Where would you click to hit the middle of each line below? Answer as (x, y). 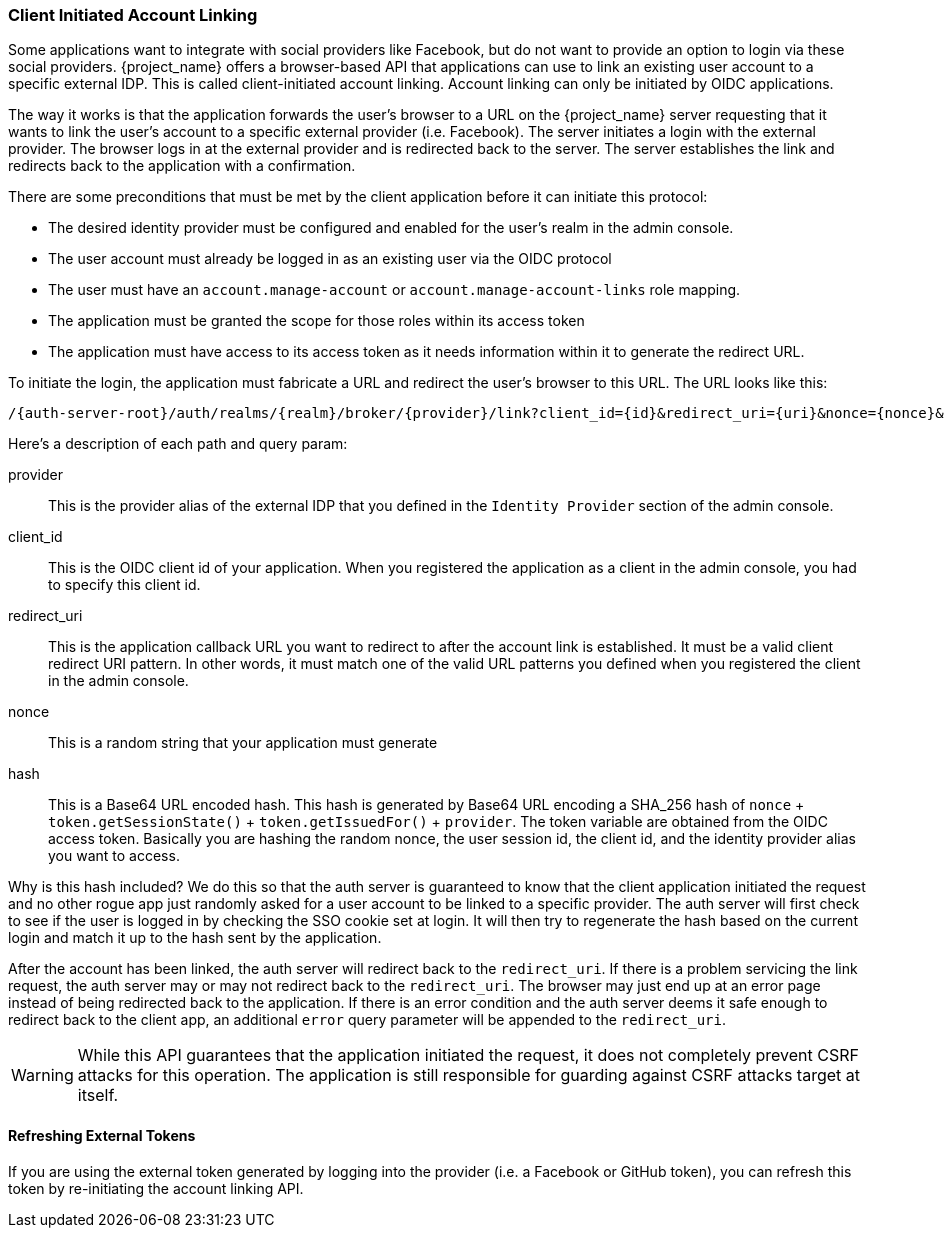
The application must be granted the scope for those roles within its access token (316, 321)
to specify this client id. (124, 585)
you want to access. (114, 856)
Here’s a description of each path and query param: (178, 444)
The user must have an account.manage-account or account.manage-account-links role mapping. (394, 290)
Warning (42, 1075)
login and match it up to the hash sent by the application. (195, 938)
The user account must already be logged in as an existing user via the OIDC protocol (330, 259)
